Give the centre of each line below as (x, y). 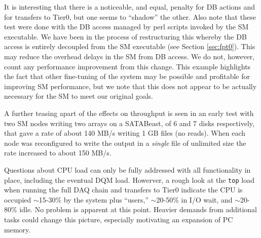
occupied (18, 199)
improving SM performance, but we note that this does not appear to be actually (130, 86)
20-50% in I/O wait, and (194, 199)
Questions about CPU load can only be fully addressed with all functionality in (127, 169)
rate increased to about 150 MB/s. (58, 153)
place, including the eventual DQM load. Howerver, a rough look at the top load (129, 180)
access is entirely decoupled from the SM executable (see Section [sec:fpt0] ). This (130, 46)
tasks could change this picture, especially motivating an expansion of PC (119, 219)
